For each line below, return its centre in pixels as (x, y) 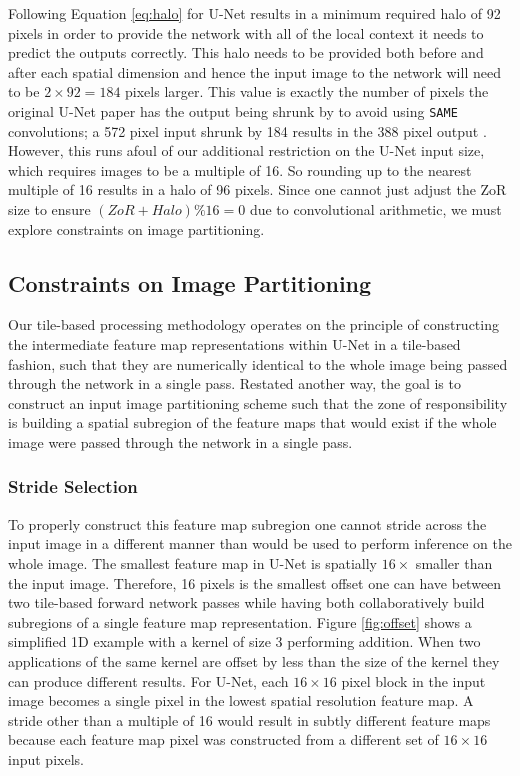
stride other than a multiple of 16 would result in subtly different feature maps (249, 719)
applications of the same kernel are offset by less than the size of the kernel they (254, 660)
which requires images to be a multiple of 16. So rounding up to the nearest (240, 169)
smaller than (454, 562)
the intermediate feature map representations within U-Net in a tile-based (234, 343)
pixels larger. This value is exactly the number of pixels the (307, 91)
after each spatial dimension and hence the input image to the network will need (254, 71)
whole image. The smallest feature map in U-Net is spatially (192, 562)
